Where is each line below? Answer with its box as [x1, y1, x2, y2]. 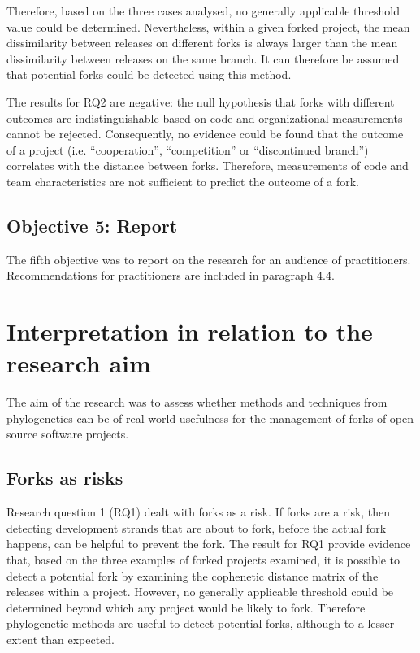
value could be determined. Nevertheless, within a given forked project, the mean [6, 18, 410, 35]
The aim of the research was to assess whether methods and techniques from [6, 394, 388, 411]
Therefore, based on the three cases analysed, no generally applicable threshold [6, 2, 400, 19]
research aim [6, 346, 151, 380]
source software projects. [6, 425, 129, 442]
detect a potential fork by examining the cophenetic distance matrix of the [6, 567, 379, 584]
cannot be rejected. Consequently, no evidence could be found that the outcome [6, 125, 404, 142]
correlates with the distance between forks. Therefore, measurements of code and [6, 157, 409, 174]
